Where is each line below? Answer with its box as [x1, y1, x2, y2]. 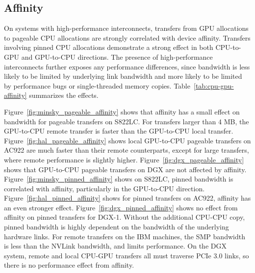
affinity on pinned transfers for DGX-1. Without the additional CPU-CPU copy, [4, 212, 245, 222]
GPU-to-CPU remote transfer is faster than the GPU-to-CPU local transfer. [4, 126, 233, 136]
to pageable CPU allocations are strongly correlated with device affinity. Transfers [4, 32, 251, 43]
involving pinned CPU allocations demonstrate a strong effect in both [4, 42, 213, 52]
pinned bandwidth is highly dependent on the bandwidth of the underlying [4, 222, 229, 232]
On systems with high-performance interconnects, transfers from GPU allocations [4, 23, 249, 33]
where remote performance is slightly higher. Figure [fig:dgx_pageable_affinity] [4, 154, 244, 164]
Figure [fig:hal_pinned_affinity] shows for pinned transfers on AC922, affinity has [4, 193, 251, 203]
